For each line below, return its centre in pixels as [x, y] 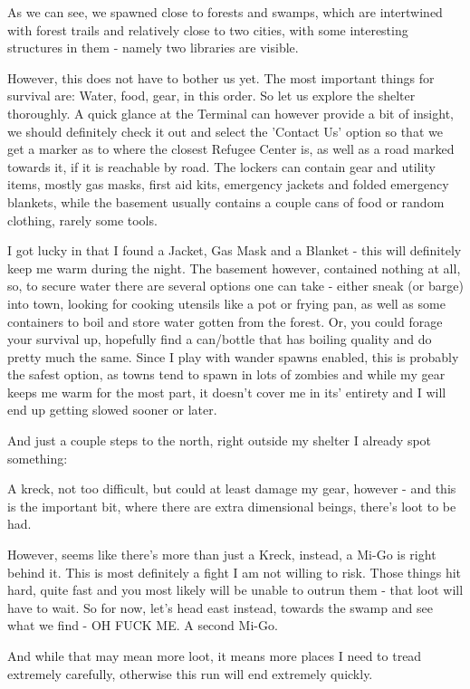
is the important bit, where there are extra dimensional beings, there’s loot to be [232, 506]
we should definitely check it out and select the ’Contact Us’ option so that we [225, 131]
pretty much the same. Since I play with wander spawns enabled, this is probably [233, 356]
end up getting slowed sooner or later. [112, 410]
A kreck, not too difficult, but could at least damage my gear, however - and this [232, 488]
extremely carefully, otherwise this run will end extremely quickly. [190, 673]
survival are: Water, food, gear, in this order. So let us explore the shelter [211, 96]
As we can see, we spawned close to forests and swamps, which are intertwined [225, 12]
